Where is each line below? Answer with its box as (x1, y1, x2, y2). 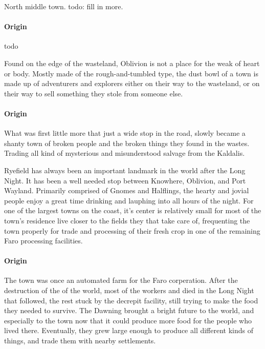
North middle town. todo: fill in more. (4, 1, 123, 11)
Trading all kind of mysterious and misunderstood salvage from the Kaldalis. (4, 148, 245, 158)
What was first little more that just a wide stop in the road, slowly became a (4, 128, 246, 138)
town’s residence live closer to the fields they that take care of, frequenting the (4, 215, 250, 225)
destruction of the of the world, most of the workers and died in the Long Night (4, 285, 254, 296)
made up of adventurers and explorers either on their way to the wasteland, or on (4, 78, 260, 89)
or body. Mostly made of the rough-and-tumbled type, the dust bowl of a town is (4, 68, 258, 78)
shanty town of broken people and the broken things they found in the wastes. (4, 137, 250, 148)
